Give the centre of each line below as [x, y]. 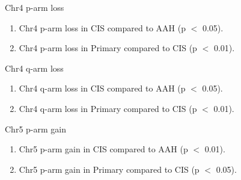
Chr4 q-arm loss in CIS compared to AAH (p [102, 88]
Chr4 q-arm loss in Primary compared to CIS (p [108, 108]
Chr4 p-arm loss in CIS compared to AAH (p [102, 27]
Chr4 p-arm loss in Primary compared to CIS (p [108, 48]
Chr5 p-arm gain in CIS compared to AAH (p [103, 149]
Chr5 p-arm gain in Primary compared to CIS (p [109, 169]
